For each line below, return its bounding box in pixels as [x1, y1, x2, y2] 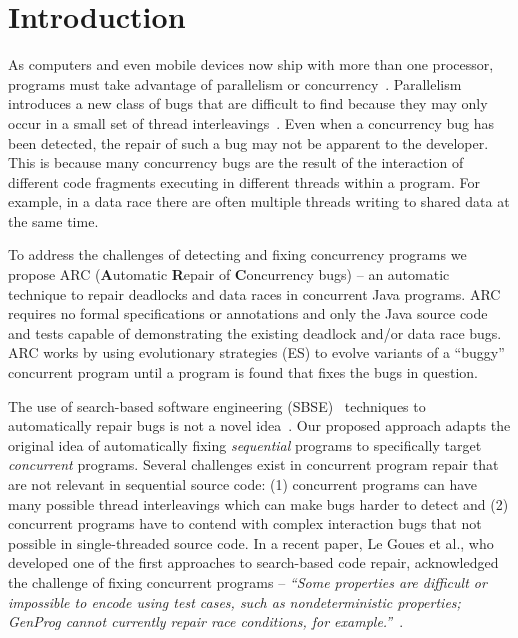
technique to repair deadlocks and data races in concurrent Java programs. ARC [8, 283, 501, 304]
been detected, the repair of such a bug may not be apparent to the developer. [8, 132, 489, 153]
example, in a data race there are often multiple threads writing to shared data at [8, 191, 510, 212]
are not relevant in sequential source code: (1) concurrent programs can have [8, 474, 478, 494]
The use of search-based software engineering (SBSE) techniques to [8, 395, 426, 416]
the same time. [8, 210, 99, 231]
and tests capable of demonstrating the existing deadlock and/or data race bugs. [8, 322, 502, 343]
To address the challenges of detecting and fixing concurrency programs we [8, 244, 467, 265]
